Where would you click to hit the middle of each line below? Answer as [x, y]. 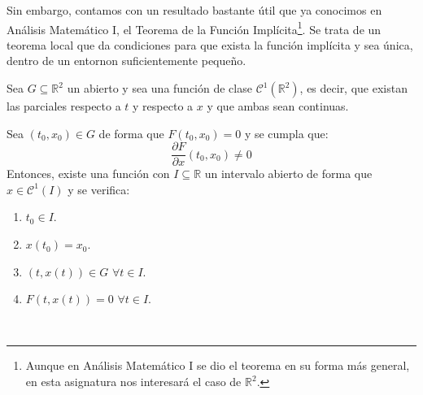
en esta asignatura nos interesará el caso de [133, 382]
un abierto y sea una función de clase [159, 88]
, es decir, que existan [353, 88]
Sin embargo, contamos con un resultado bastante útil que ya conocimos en [194, 10]
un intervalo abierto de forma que [288, 174]
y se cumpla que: [286, 133]
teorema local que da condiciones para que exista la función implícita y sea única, [210, 44]
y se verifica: [99, 189]
